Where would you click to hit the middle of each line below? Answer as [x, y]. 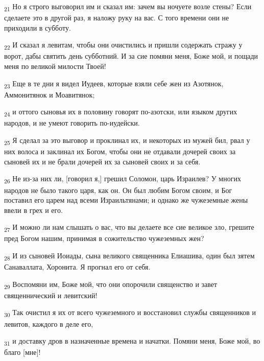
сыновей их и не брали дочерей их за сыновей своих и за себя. [102, 161]
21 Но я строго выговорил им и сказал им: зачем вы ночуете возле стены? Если [128, 7]
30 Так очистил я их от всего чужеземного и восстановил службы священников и [130, 313]
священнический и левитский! [51, 295]
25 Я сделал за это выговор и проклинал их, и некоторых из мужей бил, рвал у [127, 141]
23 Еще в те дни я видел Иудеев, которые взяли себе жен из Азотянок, [114, 84]
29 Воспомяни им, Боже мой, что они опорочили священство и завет [111, 284]
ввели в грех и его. [33, 210]
